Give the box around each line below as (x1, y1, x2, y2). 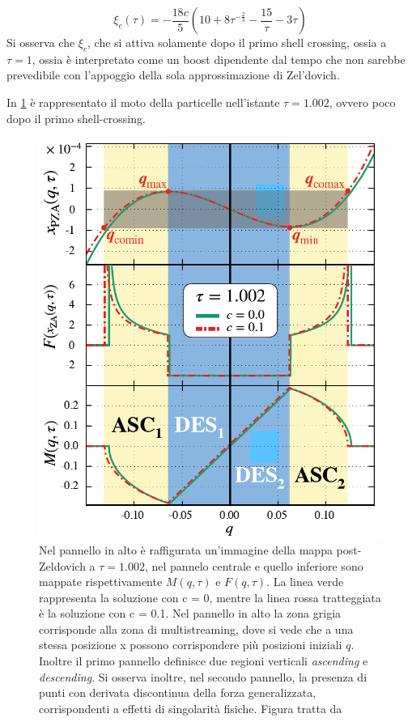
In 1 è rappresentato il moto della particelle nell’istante (6, 93, 280, 110)
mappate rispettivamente (39, 573, 163, 590)
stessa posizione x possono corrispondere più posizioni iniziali (39, 636, 342, 653)
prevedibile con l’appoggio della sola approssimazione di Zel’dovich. (6, 66, 340, 83)
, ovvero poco (329, 93, 396, 110)
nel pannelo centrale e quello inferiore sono (151, 557, 363, 574)
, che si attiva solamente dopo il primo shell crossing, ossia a (87, 34, 387, 50)
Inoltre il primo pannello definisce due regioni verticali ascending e (39, 652, 368, 669)
